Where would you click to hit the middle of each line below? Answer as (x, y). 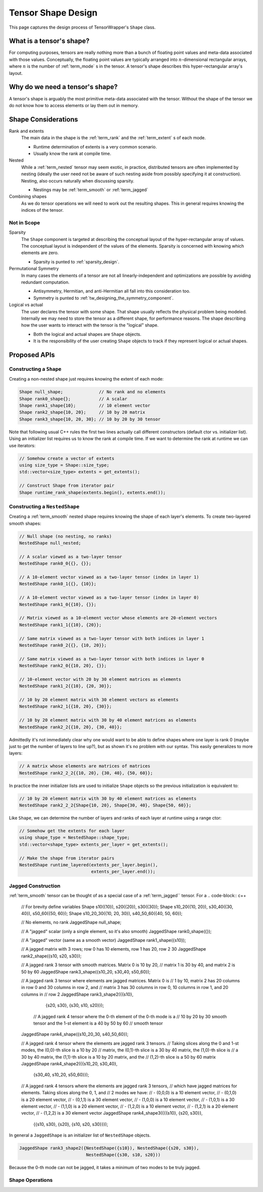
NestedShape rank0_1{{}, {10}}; (58, 584)
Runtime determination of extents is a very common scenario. (95, 147)
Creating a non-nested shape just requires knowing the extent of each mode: (86, 379)
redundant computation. (46, 282)
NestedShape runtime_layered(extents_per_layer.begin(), (89, 865)
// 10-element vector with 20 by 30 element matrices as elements (100, 679)
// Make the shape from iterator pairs (67, 858)
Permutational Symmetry (34, 269)
